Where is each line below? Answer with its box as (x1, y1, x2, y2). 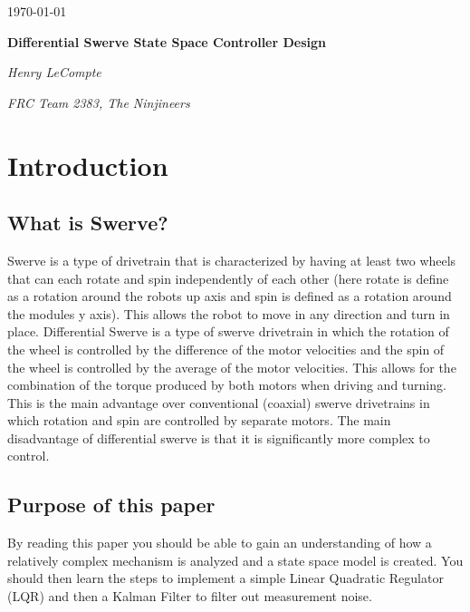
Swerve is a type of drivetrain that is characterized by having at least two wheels (7, 250, 456, 269)
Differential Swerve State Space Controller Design (7, 32, 327, 51)
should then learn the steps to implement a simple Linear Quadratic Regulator (7, 568, 444, 588)
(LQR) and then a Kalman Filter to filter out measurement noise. (7, 587, 372, 606)
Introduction (7, 146, 168, 183)
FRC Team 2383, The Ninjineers (7, 92, 190, 112)
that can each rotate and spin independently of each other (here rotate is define (7, 268, 449, 287)
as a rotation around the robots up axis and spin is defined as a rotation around (7, 287, 452, 306)
